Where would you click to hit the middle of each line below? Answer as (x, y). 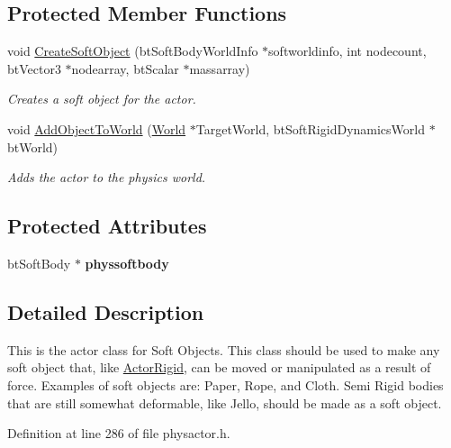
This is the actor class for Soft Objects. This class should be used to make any (224, 349)
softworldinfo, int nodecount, (347, 51)
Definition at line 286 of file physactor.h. (119, 433)
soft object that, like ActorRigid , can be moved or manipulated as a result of (219, 367)
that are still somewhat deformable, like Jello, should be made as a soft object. (225, 402)
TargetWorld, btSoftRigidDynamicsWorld (310, 128)
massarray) (220, 68)
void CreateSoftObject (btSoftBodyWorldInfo (133, 51)
